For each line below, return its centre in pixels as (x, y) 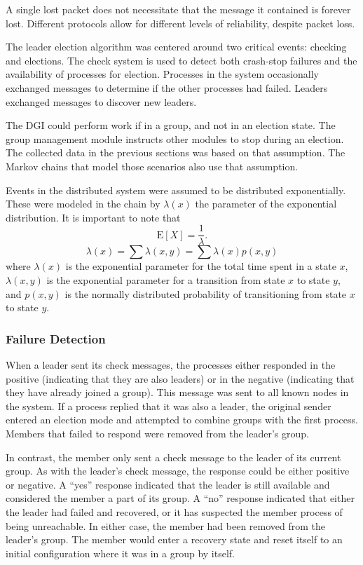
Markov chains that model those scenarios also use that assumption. (152, 166)
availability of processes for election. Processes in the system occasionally (163, 74)
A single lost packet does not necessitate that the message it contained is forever (178, 9)
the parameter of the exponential (266, 204)
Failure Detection (56, 338)
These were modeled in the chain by (83, 204)
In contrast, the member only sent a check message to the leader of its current (173, 457)
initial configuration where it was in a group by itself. (120, 553)
